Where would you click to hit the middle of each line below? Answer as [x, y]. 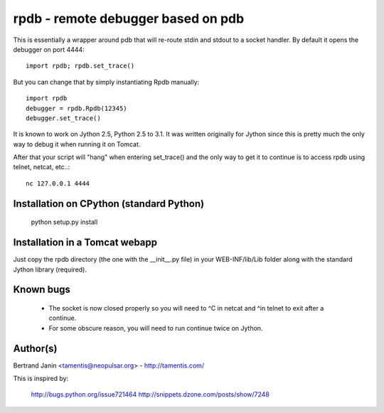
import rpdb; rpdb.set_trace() [80, 66]
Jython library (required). [50, 269]
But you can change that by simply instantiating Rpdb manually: [106, 82]
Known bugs [42, 290]
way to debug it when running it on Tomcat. [77, 144]
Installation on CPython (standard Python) [109, 204]
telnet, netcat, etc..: [42, 167]
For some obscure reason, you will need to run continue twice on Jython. [156, 328]
